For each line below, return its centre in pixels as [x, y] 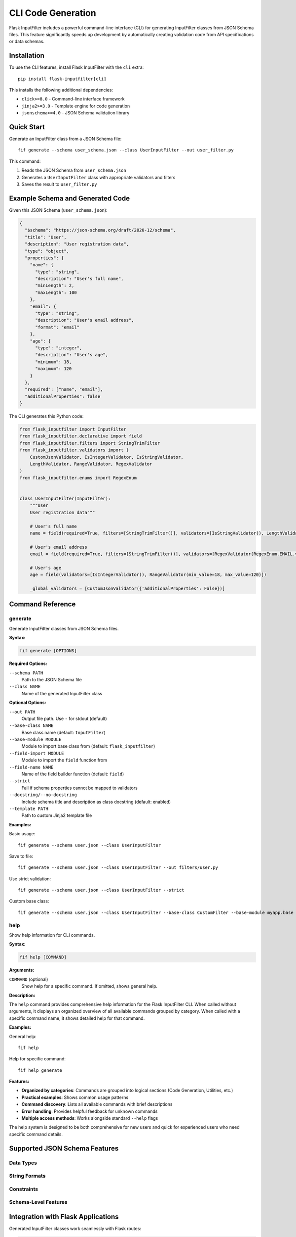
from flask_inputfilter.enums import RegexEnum [78, 478]
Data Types [23, 1163]
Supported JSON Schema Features [64, 1148]
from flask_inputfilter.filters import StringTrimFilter [90, 443]
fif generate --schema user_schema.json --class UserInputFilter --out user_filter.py [126, 150]
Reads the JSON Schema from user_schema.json [74, 170]
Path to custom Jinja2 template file [57, 815]
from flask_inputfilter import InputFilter [73, 429]
